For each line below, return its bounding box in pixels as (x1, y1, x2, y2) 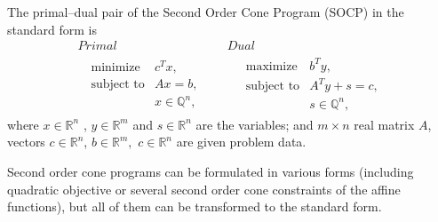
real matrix (354, 115, 415, 133)
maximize (245, 59, 298, 73)
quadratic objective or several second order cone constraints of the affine (7, 179, 401, 198)
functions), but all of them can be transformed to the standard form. (7, 197, 382, 216)
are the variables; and (195, 115, 314, 133)
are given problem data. (176, 132, 307, 151)
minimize (91, 60, 140, 74)
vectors (7, 132, 45, 151)
